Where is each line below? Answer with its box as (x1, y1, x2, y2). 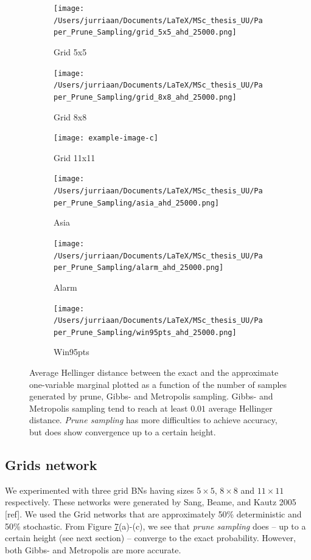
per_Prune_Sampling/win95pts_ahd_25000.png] (54, 328, 237, 337)
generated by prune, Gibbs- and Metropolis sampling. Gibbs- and (29, 390, 273, 403)
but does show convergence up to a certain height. (29, 426, 216, 438)
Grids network (5, 455, 97, 474)
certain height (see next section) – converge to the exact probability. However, (5, 531, 296, 544)
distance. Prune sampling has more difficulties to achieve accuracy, (29, 413, 278, 426)
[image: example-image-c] (54, 134, 158, 143)
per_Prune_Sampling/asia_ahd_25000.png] (54, 198, 220, 207)
